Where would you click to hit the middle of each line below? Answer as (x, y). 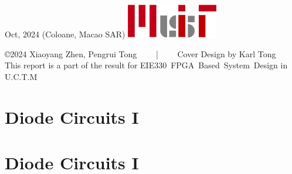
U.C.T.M (21, 76)
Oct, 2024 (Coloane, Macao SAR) (65, 34)
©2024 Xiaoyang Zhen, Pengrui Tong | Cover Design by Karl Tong (140, 53)
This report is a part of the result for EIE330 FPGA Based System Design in (146, 65)
